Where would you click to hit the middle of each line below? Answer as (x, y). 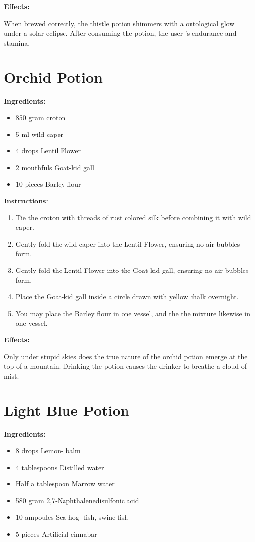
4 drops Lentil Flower (48, 151)
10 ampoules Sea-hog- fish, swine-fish (72, 517)
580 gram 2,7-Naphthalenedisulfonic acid (77, 500)
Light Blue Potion (67, 410)
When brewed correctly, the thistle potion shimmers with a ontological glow (119, 23)
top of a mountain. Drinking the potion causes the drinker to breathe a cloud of (125, 366)
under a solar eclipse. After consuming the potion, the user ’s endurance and (120, 33)
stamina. (17, 42)
